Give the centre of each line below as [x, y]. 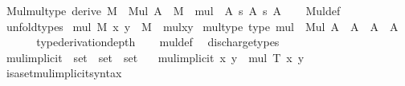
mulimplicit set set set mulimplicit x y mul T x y [155, 57]
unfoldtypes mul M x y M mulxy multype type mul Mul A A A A [202, 26]
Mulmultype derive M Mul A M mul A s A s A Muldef [173, 10]
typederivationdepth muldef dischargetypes [158, 42]
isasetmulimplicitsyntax [64, 73]
